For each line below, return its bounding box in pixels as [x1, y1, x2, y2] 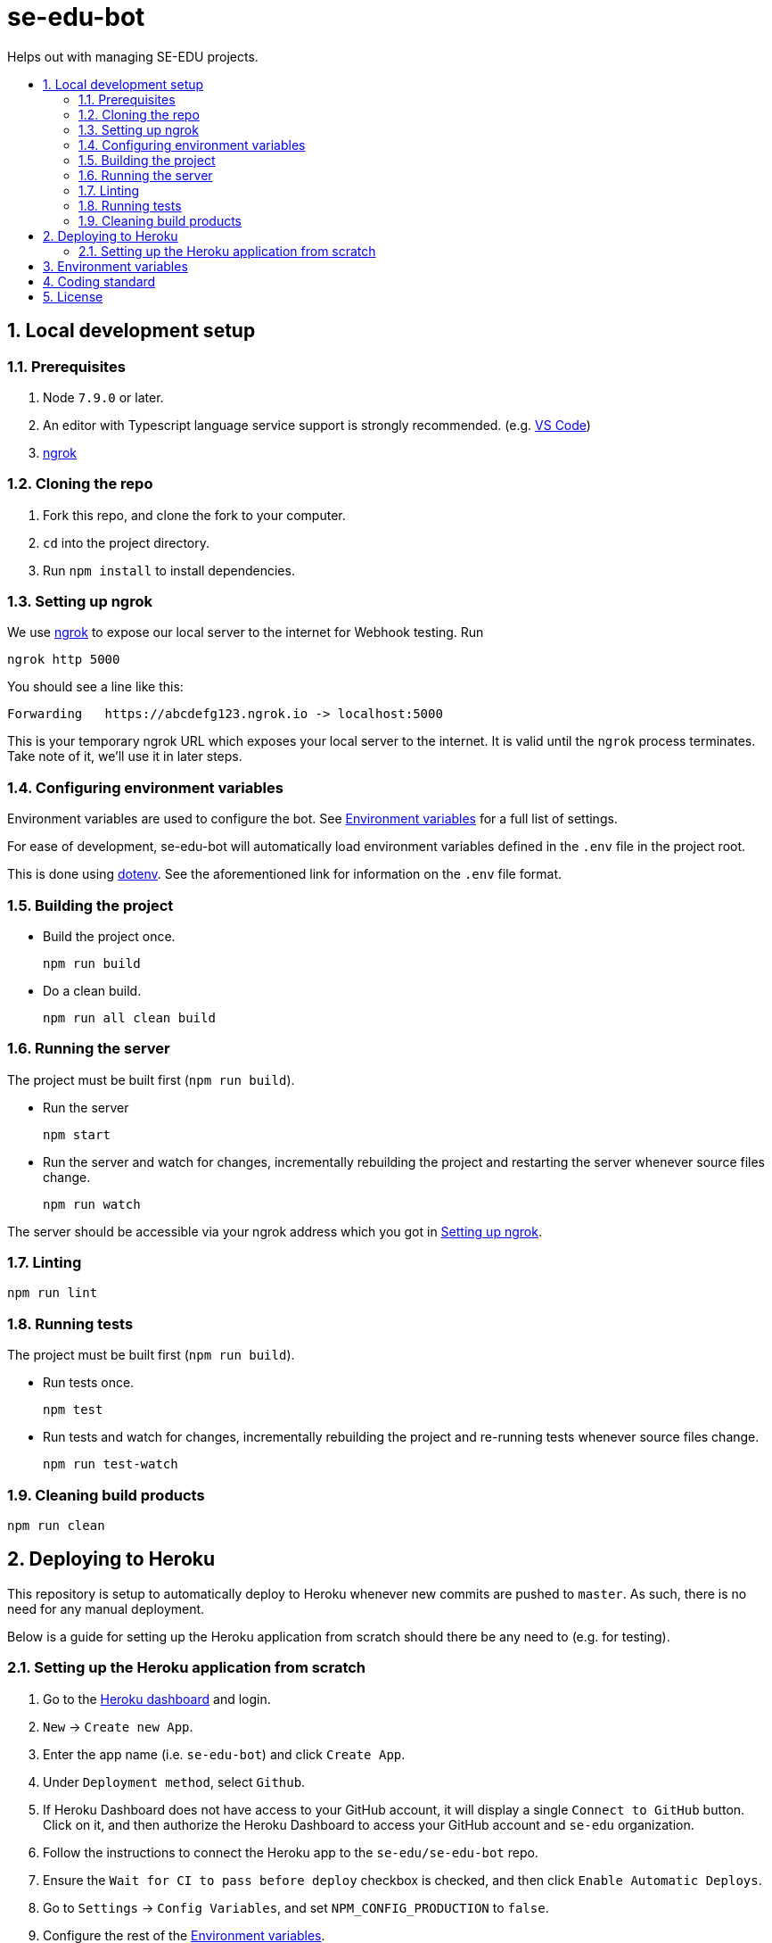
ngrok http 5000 [7, 652, 120, 667]
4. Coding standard [43, 273, 156, 289]
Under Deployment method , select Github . [43, 1774, 306, 1790]
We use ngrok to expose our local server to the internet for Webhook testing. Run [7, 624, 484, 641]
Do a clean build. [43, 982, 142, 998]
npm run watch [43, 1196, 141, 1211]
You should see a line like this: [7, 679, 184, 695]
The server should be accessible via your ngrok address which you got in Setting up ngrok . [7, 1223, 542, 1239]
